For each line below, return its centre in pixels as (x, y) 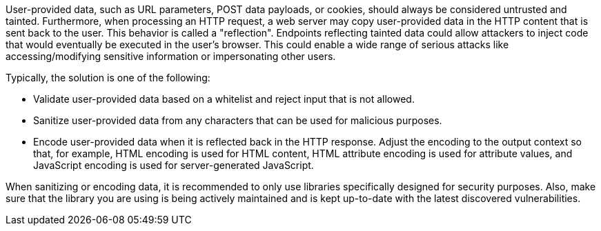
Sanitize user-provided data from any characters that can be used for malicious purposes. (238, 120)
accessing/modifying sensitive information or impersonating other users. (171, 56)
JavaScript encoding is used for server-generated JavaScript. (174, 165)
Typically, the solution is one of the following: (108, 78)
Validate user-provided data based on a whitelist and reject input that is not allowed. (224, 99)
